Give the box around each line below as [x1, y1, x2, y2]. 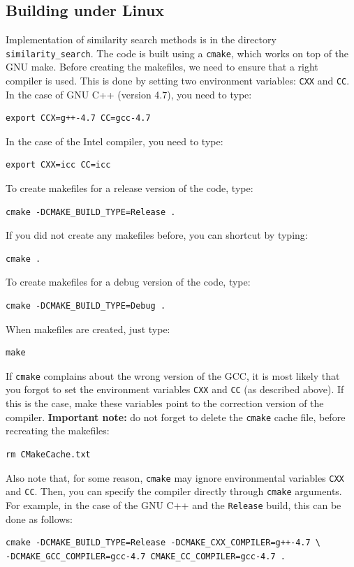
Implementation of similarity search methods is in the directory [6, 32, 276, 47]
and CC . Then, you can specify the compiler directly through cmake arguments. [6, 484, 342, 499]
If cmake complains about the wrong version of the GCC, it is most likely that [6, 368, 340, 383]
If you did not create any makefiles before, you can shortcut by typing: [6, 228, 308, 242]
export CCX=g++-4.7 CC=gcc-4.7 [6, 113, 151, 124]
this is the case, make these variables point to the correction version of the [6, 396, 324, 411]
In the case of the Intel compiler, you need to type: [6, 133, 223, 148]
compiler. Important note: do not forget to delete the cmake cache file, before [6, 409, 346, 424]
